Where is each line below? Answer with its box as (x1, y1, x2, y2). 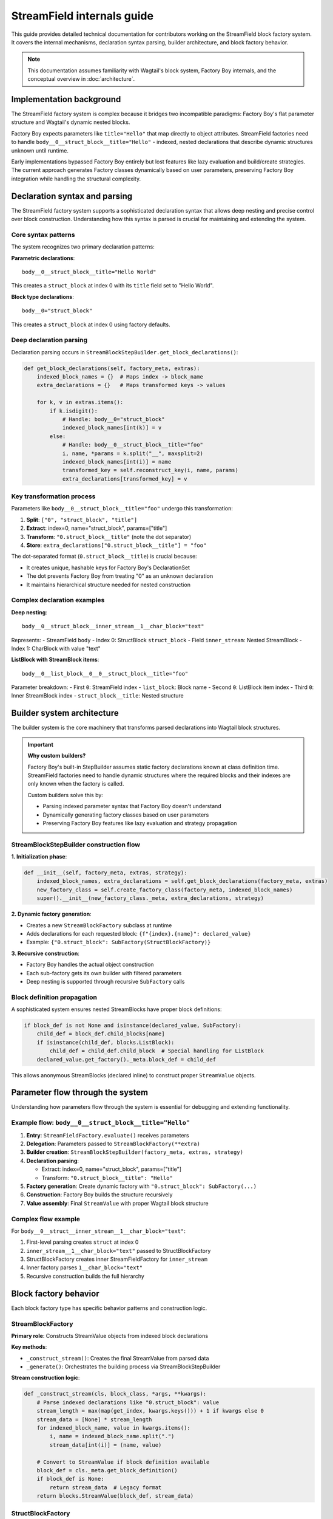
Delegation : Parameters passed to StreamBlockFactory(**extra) (26, 1140, 200, 1148)
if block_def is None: (36, 1475, 104, 1483)
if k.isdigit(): (49, 407, 98, 414)
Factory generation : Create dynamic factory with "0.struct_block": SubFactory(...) (26, 1182, 257, 1190)
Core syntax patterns (11, 230, 75, 239)
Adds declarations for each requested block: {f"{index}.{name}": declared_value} (26, 930, 251, 937)
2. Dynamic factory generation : (11, 910, 92, 917)
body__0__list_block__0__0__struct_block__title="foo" (22, 670, 189, 677)
